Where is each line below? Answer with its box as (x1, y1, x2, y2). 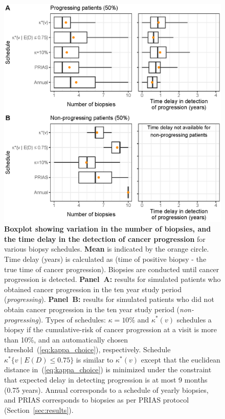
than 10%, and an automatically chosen (4, 334, 128, 345)
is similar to (76, 354, 114, 365)
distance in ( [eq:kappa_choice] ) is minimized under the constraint (4, 364, 212, 375)
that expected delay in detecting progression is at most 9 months (4, 374, 208, 385)
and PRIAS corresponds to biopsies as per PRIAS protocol (4, 394, 189, 405)
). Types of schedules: (38, 314, 106, 325)
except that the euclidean (141, 354, 220, 365)
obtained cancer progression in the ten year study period (4, 283, 182, 294)
